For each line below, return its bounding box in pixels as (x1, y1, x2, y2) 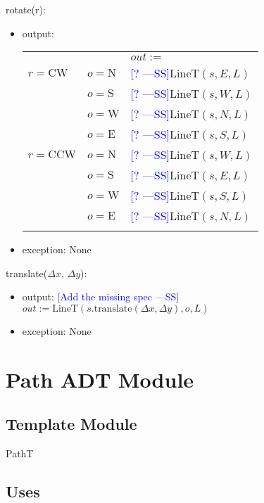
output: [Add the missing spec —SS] (22, 289, 180, 304)
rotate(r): (6, 2, 46, 16)
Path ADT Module (6, 364, 194, 393)
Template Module (6, 413, 137, 435)
